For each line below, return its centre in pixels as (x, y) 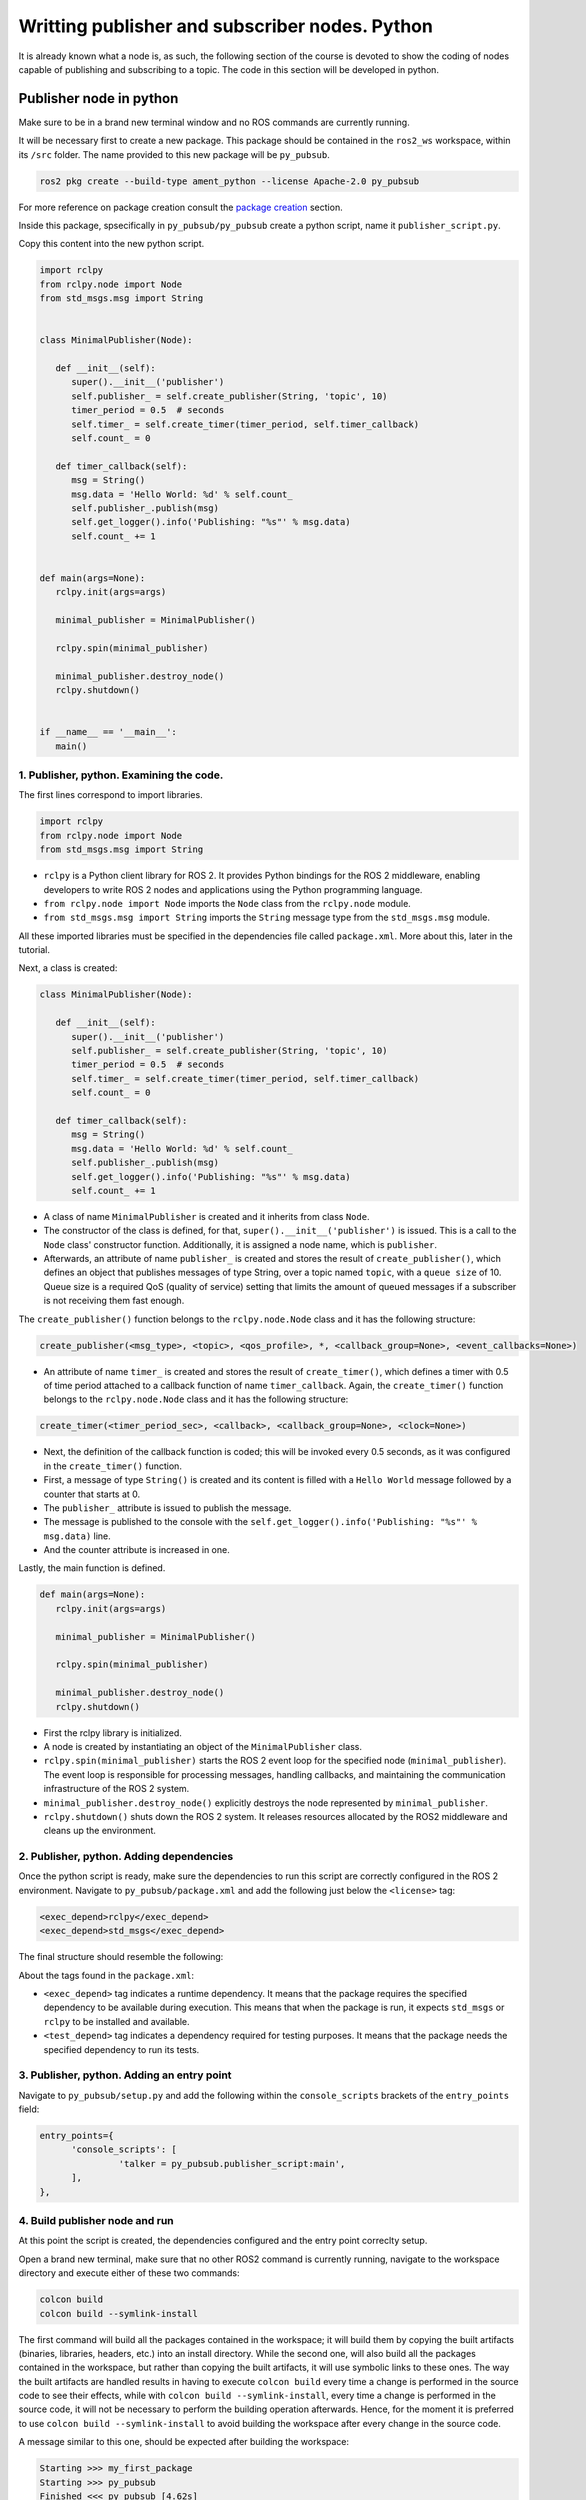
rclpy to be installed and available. (116, 2021)
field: (29, 2109)
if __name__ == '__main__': (108, 732)
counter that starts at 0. (92, 1494)
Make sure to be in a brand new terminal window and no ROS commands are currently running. (214, 122)
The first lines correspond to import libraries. (111, 795)
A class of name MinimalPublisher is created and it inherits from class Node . (206, 1216)
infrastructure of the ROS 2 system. (116, 1789)
